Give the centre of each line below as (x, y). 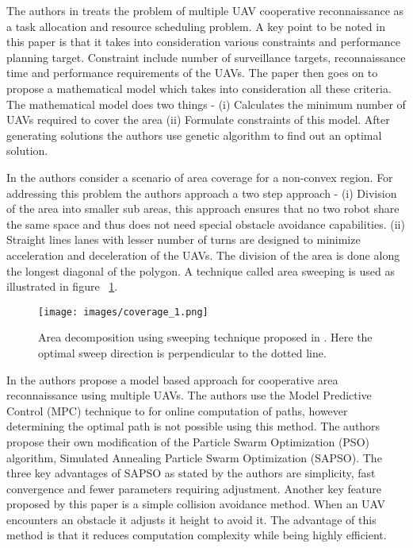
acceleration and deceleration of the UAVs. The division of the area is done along (203, 255)
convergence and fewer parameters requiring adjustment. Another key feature (194, 488)
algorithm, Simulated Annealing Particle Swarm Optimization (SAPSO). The (194, 457)
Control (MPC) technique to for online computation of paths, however (177, 410)
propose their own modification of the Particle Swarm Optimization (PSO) (188, 441)
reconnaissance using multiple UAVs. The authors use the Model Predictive (189, 395)
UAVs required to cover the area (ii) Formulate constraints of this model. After (198, 120)
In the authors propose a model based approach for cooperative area (172, 379)
